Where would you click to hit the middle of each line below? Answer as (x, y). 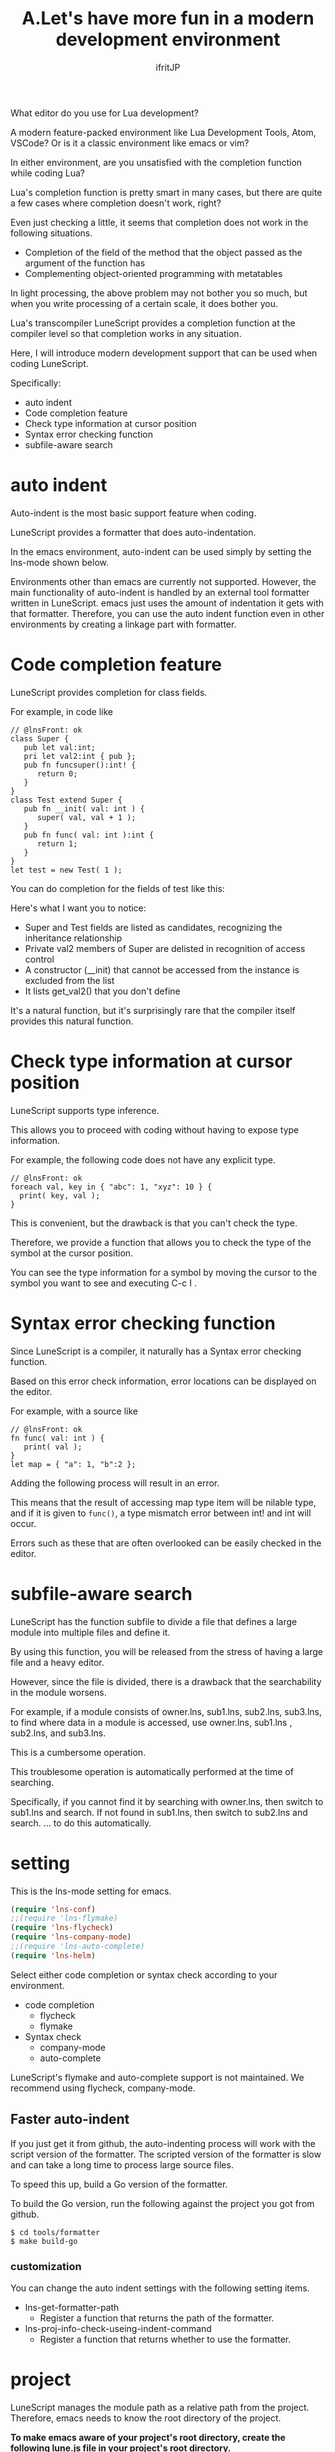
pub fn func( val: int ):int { (89, 835)
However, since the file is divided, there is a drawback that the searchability (166, 1681)
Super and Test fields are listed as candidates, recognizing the (153, 927)
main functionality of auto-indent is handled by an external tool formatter (160, 592)
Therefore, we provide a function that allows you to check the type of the (161, 1242)
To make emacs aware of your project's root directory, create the (148, 2437)
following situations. (51, 233)
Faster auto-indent (70, 2119)
